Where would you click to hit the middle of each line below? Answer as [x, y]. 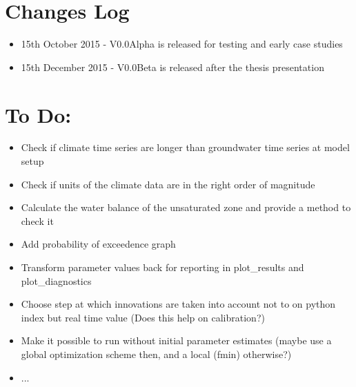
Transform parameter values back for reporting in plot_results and [162, 267]
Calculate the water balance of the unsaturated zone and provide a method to [186, 207]
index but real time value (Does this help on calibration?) [143, 317]
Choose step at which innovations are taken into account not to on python [178, 304]
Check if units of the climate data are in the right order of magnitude [168, 184]
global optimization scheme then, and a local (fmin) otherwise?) [156, 354]
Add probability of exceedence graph [98, 244]
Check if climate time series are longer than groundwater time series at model [185, 147]
